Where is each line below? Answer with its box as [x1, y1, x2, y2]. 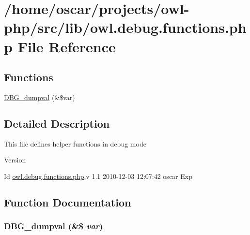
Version [4, 155, 26, 165]
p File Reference [4, 36, 116, 56]
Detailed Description [4, 116, 110, 131]
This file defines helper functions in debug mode [4, 138, 146, 148]
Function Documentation [4, 194, 131, 209]
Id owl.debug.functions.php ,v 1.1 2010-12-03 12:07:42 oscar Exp [4, 171, 192, 181]
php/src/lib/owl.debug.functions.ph [4, 17, 247, 37]
